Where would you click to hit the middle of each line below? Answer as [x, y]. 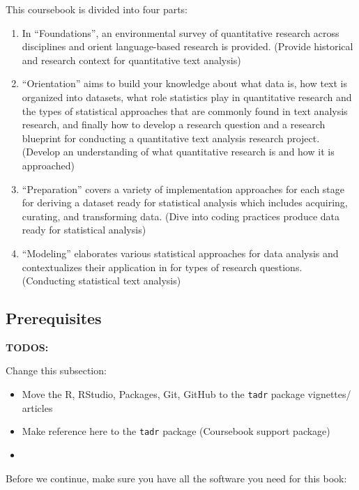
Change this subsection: [56, 370]
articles [37, 407]
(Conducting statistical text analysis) [101, 281]
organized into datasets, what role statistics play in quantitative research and [187, 97]
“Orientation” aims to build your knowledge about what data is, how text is [185, 83]
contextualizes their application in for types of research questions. [162, 267]
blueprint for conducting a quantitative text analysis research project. [171, 138]
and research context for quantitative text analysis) [131, 60]
